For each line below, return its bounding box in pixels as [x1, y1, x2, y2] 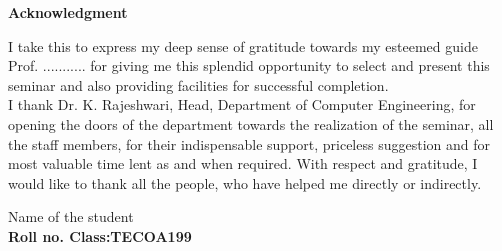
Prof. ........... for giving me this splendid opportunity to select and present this [8, 55, 490, 76]
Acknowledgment [8, 2, 128, 22]
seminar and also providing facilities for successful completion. [8, 74, 389, 95]
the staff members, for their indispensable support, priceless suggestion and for [8, 133, 490, 154]
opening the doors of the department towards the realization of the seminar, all [8, 113, 494, 134]
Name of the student [8, 206, 134, 227]
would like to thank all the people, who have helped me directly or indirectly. [8, 172, 482, 193]
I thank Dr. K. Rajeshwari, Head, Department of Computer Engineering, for [8, 94, 476, 115]
